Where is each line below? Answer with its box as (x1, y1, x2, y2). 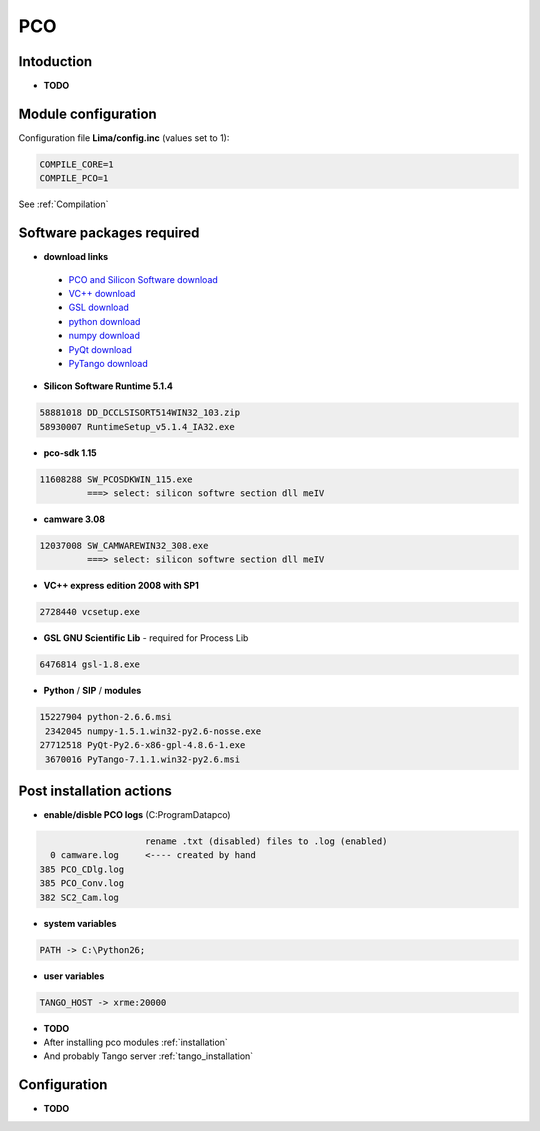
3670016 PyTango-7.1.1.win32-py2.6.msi (45, 753, 240, 765)
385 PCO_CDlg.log (39, 863, 125, 875)
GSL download (68, 301, 130, 314)
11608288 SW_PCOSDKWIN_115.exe (39, 473, 194, 485)
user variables (43, 970, 105, 982)
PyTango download (68, 357, 149, 369)
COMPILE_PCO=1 (39, 173, 109, 184)
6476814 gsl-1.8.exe (39, 659, 140, 670)
